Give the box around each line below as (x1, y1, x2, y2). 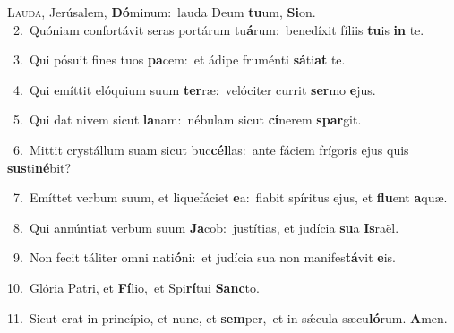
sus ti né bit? (7, 158, 72, 176)
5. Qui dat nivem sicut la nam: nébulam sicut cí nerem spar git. (13, 110, 362, 129)
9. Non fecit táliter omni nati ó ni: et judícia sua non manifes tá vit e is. (13, 248, 396, 267)
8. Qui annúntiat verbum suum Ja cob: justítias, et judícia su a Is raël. (13, 218, 399, 236)
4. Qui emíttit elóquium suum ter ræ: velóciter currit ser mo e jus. (13, 80, 376, 98)
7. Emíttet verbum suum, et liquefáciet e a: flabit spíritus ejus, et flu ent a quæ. (13, 188, 448, 207)
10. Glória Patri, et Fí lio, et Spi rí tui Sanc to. (7, 277, 260, 296)
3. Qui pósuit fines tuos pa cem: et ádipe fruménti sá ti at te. (13, 50, 346, 69)
